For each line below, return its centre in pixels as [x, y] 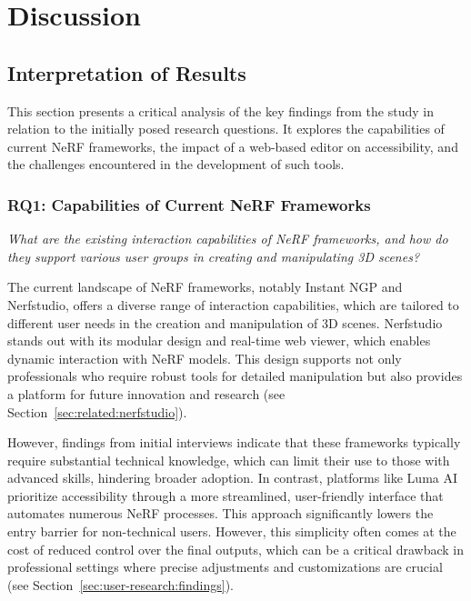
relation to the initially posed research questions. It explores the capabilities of [226, 129]
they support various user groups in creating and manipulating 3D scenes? [214, 256]
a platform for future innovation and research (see [146, 393]
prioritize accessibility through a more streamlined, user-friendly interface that [225, 495]
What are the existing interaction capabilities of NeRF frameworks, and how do [228, 239]
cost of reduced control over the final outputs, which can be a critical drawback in [236, 549]
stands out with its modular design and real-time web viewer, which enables [219, 341]
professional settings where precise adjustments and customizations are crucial [225, 567]
